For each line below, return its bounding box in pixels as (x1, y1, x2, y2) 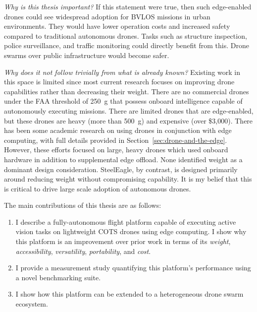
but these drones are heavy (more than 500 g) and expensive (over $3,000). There (4, 115, 253, 125)
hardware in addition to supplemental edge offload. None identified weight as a (4, 154, 243, 164)
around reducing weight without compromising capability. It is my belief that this (4, 174, 252, 184)
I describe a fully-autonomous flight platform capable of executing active (15, 216, 236, 227)
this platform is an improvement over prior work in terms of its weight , (15, 236, 231, 247)
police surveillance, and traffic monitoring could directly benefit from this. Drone (4, 40, 249, 51)
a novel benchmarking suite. (15, 272, 101, 282)
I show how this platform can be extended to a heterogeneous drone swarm (15, 289, 244, 299)
